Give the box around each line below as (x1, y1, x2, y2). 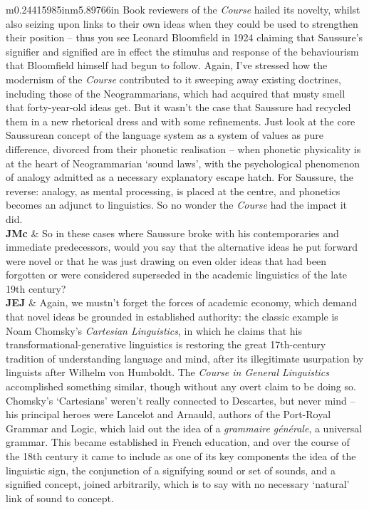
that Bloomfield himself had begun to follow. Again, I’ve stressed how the (6, 58, 328, 73)
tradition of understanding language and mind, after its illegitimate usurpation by (6, 350, 364, 365)
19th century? (6, 281, 66, 296)
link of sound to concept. (6, 490, 114, 505)
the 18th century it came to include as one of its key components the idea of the (6, 449, 356, 463)
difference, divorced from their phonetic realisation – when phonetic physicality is (6, 141, 361, 156)
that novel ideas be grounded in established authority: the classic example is (6, 309, 338, 324)
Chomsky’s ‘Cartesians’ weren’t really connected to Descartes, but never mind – (6, 392, 355, 407)
